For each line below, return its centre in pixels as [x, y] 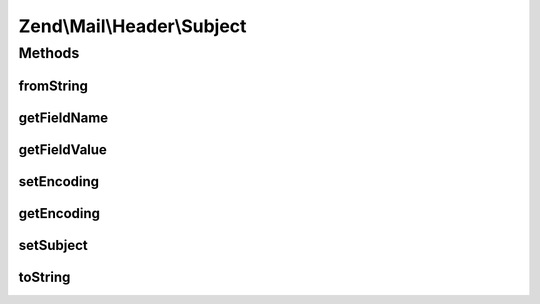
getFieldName [63, 117]
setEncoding [59, 181]
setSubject [53, 245]
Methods [49, 53]
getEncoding [59, 213]
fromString [53, 85]
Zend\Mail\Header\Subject [132, 26]
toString [44, 276]
